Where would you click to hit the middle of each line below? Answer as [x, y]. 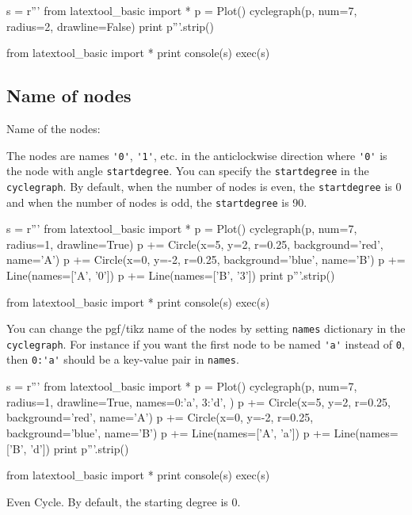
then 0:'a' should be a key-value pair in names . [123, 359]
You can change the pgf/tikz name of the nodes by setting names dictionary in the [206, 328]
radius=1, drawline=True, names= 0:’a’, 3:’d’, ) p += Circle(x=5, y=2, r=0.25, [198, 401]
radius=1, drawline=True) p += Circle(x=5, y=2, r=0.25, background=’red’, [195, 244]
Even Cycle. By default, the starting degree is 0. [124, 501]
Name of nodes [69, 95]
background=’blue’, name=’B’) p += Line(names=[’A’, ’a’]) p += [168, 432]
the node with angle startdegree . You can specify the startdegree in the [188, 171]
